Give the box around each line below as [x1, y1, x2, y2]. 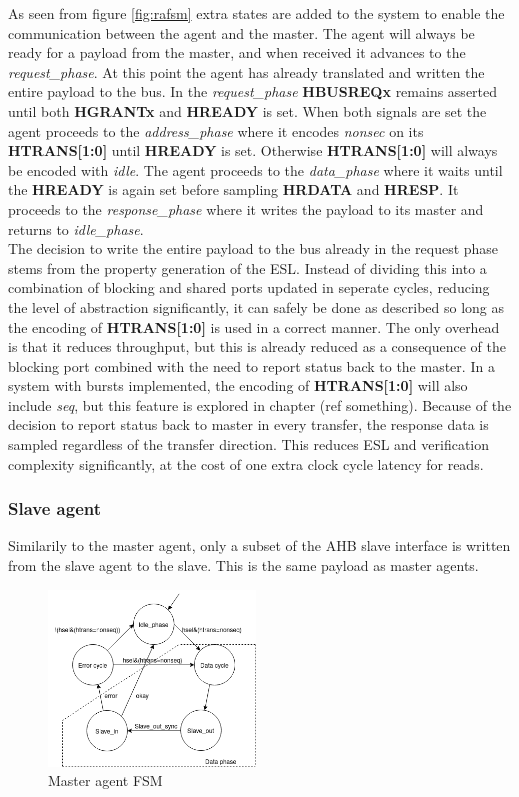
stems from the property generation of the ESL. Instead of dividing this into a [8, 257, 487, 278]
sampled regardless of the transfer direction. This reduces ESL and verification [8, 434, 490, 455]
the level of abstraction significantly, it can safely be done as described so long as [8, 296, 505, 317]
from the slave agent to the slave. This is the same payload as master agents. [8, 555, 479, 576]
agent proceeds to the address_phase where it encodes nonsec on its [8, 120, 424, 141]
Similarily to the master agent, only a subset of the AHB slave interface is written [8, 535, 511, 556]
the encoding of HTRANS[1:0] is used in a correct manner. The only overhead [8, 316, 500, 337]
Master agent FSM [48, 770, 163, 791]
